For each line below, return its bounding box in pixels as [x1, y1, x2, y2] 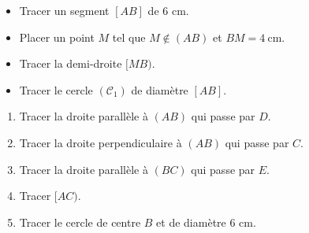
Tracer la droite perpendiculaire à [19, 134, 182, 150]
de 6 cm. [147, 2, 189, 18]
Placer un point [19, 28, 95, 45]
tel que [112, 28, 146, 45]
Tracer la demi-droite [19, 55, 122, 72]
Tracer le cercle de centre [19, 213, 141, 230]
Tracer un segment [19, 2, 110, 18]
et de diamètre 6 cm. [156, 213, 256, 230]
